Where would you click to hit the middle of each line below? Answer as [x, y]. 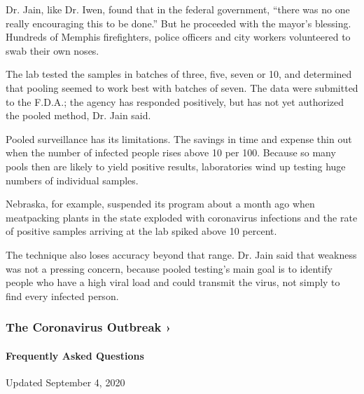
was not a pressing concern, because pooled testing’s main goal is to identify [169, 268]
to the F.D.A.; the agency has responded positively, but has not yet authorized [175, 101]
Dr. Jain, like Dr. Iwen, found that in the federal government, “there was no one [178, 9]
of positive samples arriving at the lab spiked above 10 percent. [141, 231]
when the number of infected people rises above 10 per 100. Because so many [171, 152]
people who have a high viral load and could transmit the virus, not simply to [173, 282]
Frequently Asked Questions [75, 355]
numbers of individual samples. [72, 180]
